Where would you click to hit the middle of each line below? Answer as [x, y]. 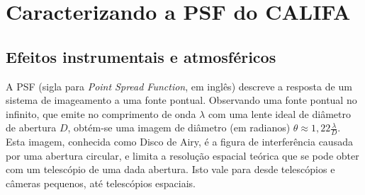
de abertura [31, 128]
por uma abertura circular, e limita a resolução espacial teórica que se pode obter [182, 155]
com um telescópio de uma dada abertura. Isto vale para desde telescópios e [170, 169]
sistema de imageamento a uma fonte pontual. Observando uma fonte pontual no [181, 100]
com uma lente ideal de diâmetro [279, 113]
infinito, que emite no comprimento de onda [101, 113]
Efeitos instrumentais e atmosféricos [141, 56]
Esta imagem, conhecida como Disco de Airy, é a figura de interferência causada [179, 142]
